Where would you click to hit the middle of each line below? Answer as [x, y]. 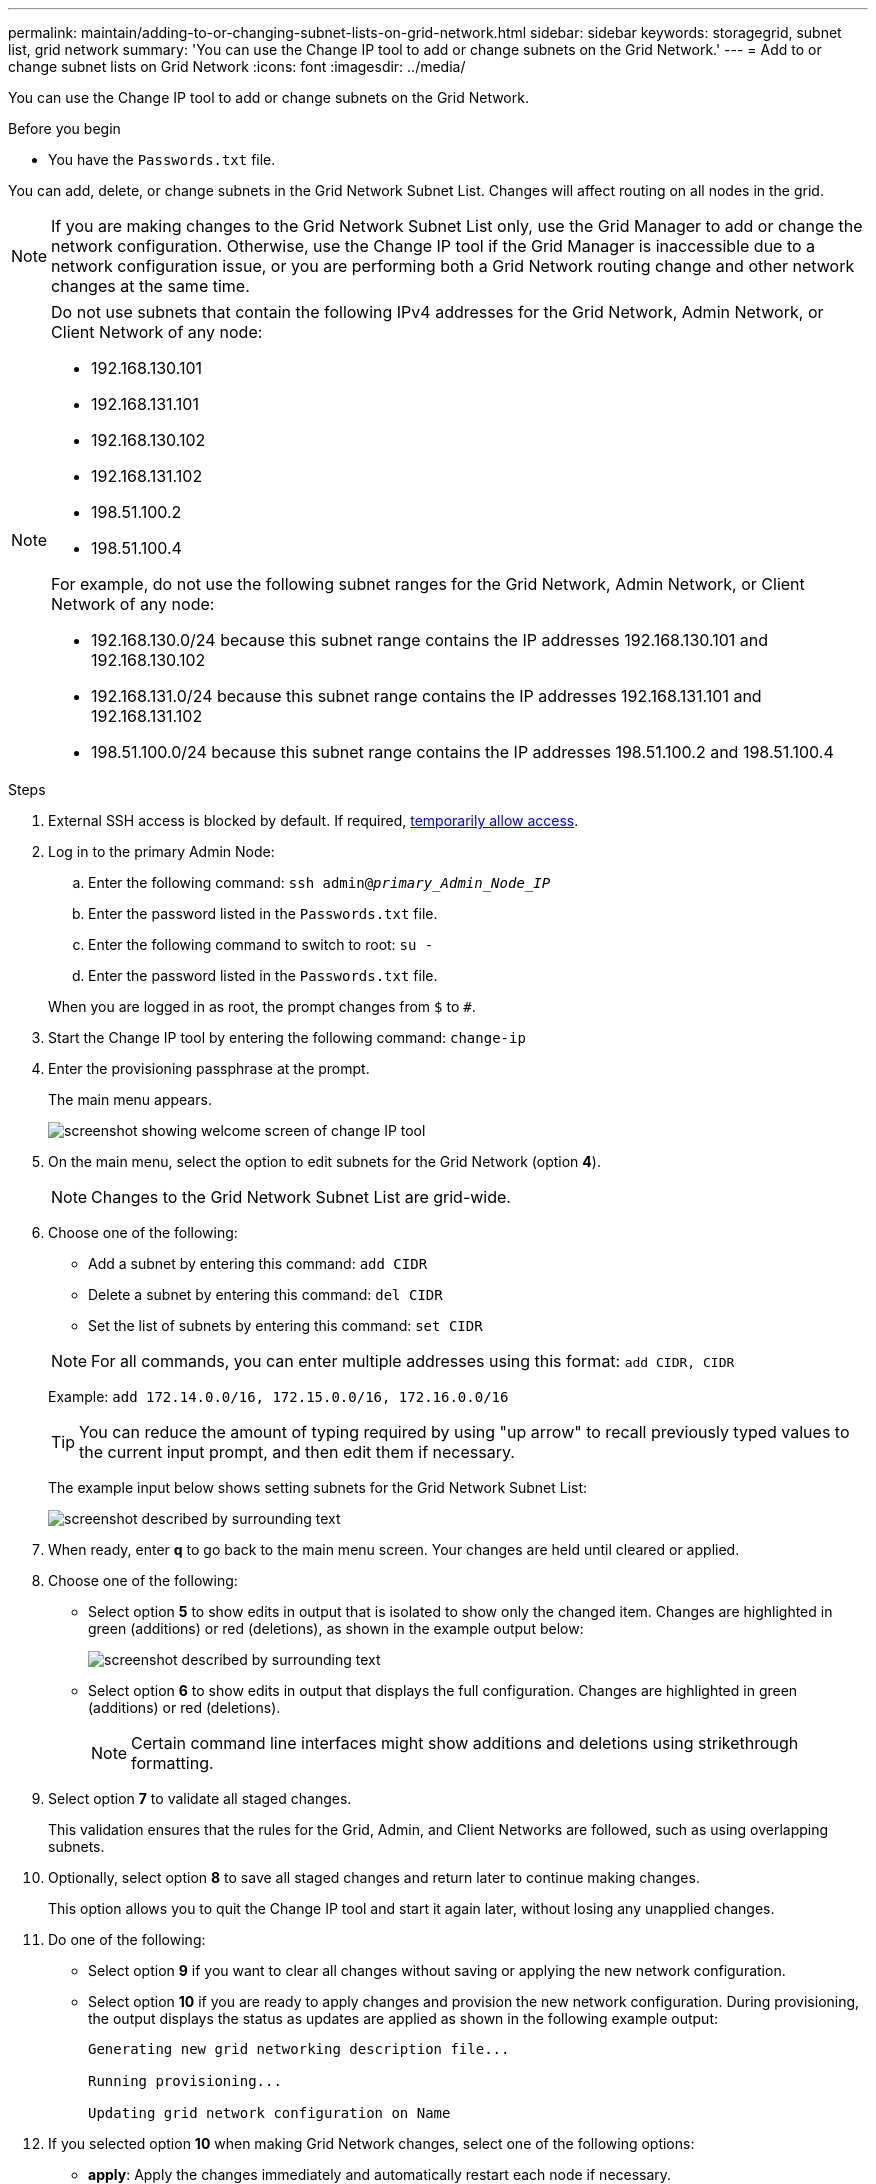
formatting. [172, 1763]
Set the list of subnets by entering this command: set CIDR [285, 1325]
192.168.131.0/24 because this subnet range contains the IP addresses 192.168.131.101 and [426, 696]
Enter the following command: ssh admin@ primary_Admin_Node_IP [319, 882]
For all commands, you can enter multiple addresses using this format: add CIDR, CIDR [413, 1361]
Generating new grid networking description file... [299, 2049]
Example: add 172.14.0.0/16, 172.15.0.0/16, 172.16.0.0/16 [278, 1396]
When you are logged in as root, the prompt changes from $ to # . [262, 1006]
